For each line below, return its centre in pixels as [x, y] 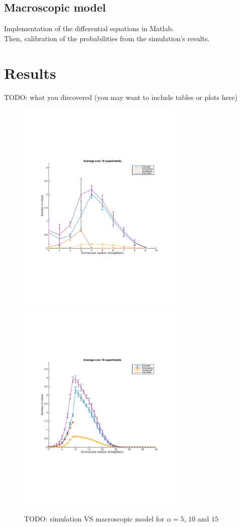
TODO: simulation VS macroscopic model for [94, 519]
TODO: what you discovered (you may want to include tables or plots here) [121, 97]
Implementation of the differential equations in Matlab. [89, 28]
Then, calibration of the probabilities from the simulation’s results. [107, 38]
